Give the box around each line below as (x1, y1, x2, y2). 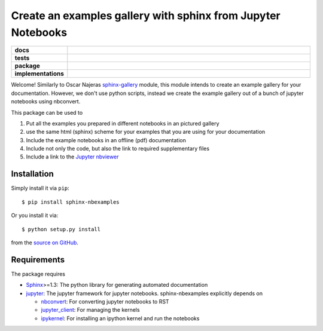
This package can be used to (11, 109, 83, 116)
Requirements (11, 255, 65, 265)
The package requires (11, 270, 66, 277)
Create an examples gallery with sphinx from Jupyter (11, 9, 281, 22)
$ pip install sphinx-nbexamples (22, 198, 120, 206)
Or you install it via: (11, 212, 59, 219)
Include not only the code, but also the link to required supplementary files (26, 145, 209, 152)
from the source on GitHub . (11, 239, 79, 246)
